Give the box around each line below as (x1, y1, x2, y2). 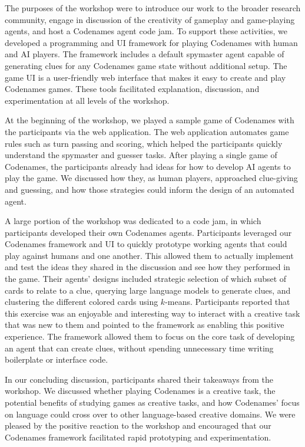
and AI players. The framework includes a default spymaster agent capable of (5, 48, 284, 60)
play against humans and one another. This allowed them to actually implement (5, 249, 294, 261)
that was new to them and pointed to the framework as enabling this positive (5, 318, 284, 331)
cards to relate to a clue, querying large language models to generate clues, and (5, 284, 291, 296)
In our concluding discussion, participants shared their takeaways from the (5, 373, 274, 385)
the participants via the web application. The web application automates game (5, 125, 289, 137)
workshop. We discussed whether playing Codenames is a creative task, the (5, 384, 276, 397)
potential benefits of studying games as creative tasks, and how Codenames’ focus (5, 396, 300, 408)
